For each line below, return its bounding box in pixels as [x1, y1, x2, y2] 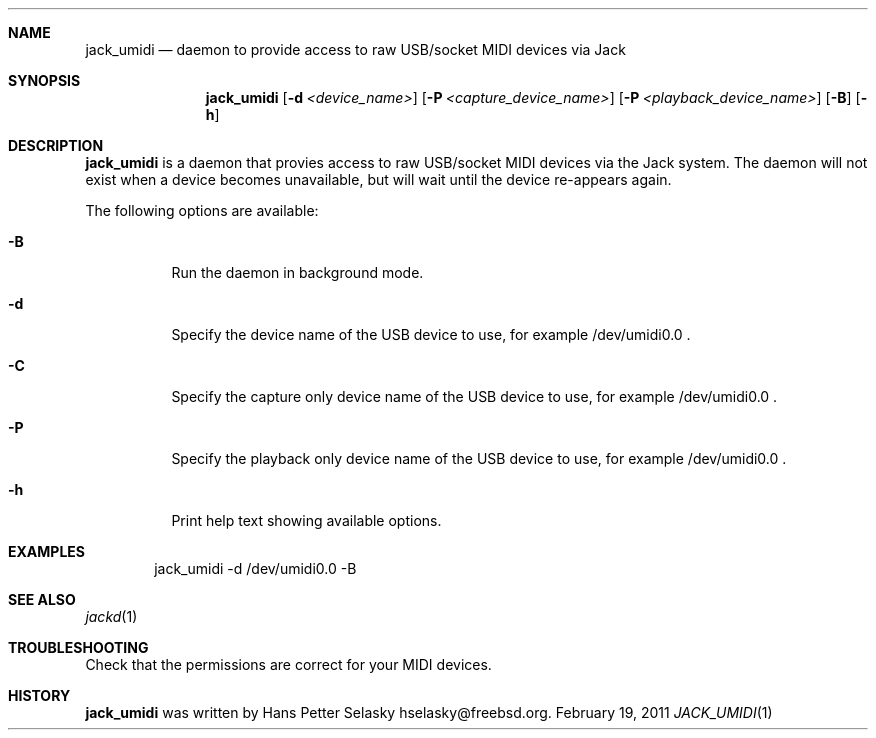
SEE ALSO [8, 591, 76, 608]
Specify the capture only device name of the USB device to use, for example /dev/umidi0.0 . [171, 388, 778, 405]
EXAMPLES [8, 543, 85, 560]
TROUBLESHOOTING [8, 639, 149, 656]
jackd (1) [85, 608, 138, 625]
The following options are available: [85, 202, 319, 219]
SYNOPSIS [8, 72, 81, 89]
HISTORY [8, 687, 71, 704]
